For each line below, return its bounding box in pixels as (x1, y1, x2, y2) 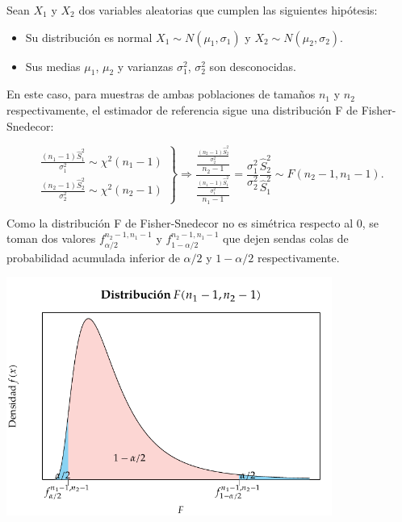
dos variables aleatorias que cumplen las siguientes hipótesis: (78, 2, 378, 18)
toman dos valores (6, 230, 96, 247)
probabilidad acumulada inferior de (6, 248, 180, 265)
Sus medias (25, 57, 81, 74)
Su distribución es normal (25, 28, 153, 45)
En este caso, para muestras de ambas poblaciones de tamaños (6, 86, 316, 102)
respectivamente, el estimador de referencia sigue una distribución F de (6, 101, 358, 118)
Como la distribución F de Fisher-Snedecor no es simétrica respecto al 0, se (6, 214, 379, 231)
